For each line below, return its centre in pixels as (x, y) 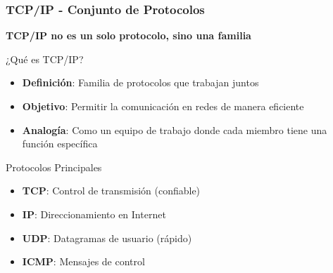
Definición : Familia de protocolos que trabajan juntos (140, 82)
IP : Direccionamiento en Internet (94, 214)
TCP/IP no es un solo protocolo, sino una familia (128, 35)
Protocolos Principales (54, 167)
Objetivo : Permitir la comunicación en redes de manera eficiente (163, 106)
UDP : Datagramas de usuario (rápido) (107, 238)
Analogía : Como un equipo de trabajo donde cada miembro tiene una (175, 129)
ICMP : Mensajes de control (83, 261)
